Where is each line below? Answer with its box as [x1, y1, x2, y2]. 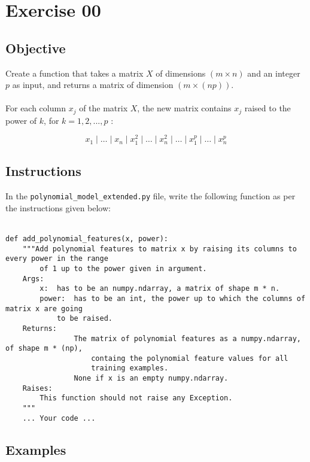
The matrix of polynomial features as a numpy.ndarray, [74, 334, 301, 343]
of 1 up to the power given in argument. [39, 264, 207, 273]
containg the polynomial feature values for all [91, 354, 288, 363]
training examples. [91, 364, 169, 373]
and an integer [247, 66, 300, 79]
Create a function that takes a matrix [5, 66, 144, 79]
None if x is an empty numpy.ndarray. [74, 374, 229, 383]
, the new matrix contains [137, 102, 232, 114]
